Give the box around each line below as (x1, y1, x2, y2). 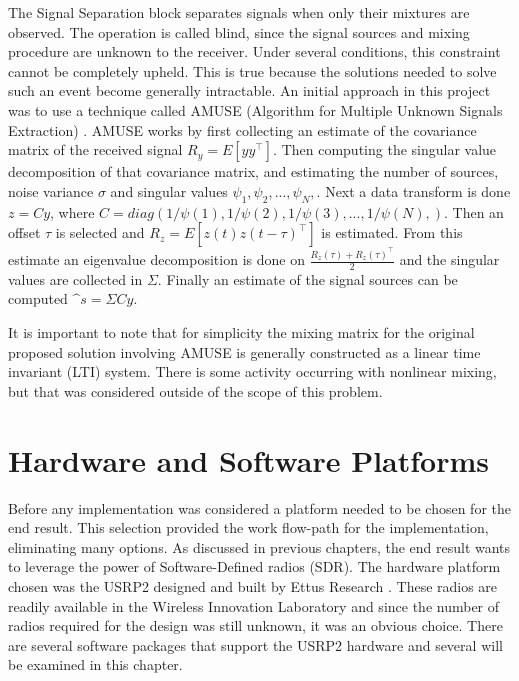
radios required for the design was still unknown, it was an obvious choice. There (8, 615, 503, 636)
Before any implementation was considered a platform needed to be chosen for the (8, 497, 511, 518)
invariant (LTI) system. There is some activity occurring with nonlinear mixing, (8, 361, 497, 382)
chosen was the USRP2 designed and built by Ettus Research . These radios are (8, 575, 498, 596)
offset (8, 222, 41, 243)
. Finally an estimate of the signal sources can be (157, 268, 458, 289)
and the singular (399, 249, 500, 270)
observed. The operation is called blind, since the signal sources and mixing (8, 21, 470, 42)
